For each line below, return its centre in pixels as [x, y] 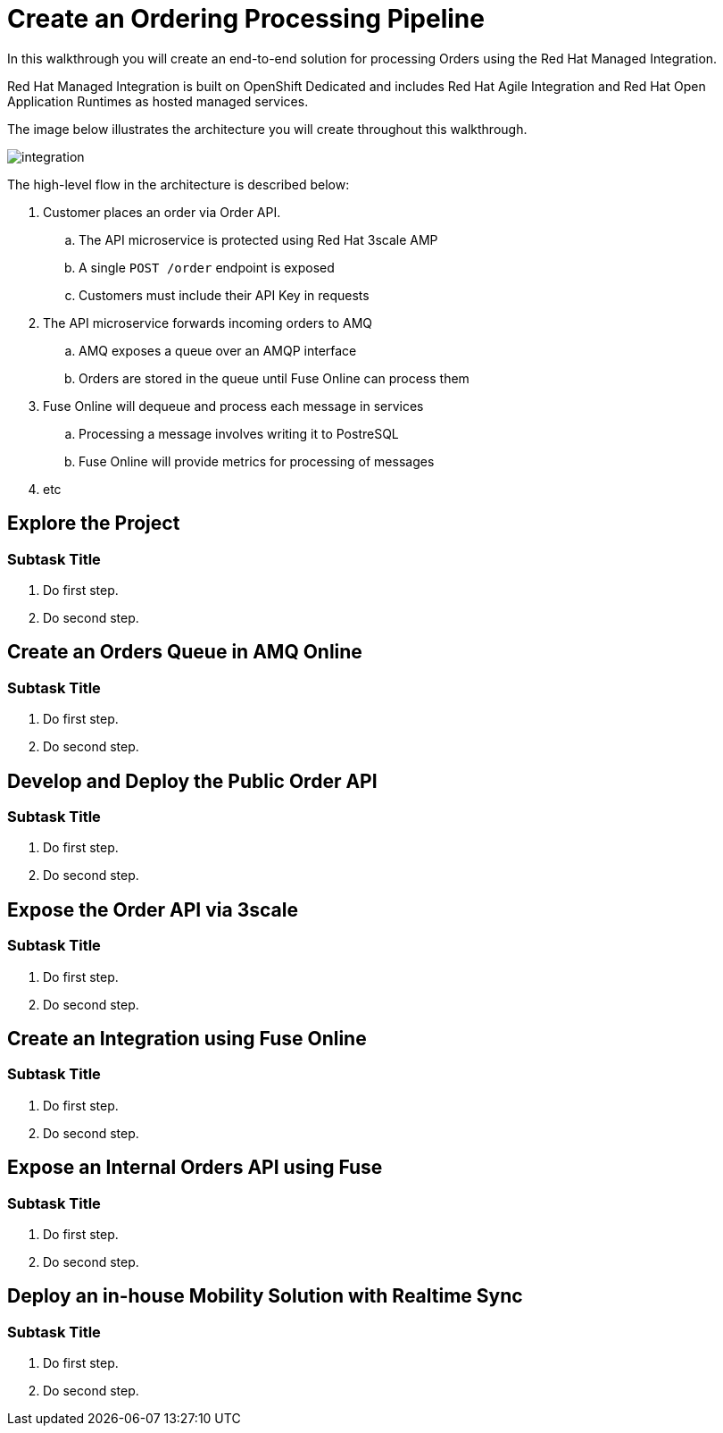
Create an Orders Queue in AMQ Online [185, 652]
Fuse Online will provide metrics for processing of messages [257, 461]
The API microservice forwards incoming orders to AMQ [208, 323]
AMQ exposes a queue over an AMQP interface [218, 350]
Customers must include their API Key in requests [224, 295]
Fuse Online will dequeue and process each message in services [233, 406]
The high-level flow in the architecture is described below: [179, 184]
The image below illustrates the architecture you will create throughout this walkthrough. [267, 129]
